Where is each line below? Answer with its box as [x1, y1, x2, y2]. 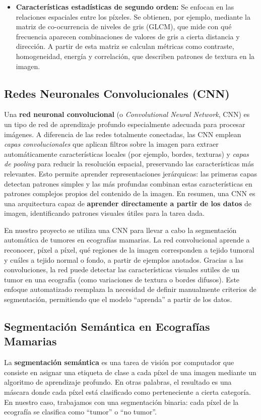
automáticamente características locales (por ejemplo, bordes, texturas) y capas [4, 148, 249, 159]
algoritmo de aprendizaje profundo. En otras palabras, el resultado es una [4, 377, 232, 387]
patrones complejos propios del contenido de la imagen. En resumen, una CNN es [4, 188, 255, 199]
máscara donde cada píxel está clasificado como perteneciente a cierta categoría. [4, 387, 251, 397]
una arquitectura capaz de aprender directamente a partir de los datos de [4, 198, 251, 208]
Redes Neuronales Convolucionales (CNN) [4, 85, 230, 101]
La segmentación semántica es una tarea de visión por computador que [4, 357, 234, 368]
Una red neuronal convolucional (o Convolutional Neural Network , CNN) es [4, 109, 250, 119]
